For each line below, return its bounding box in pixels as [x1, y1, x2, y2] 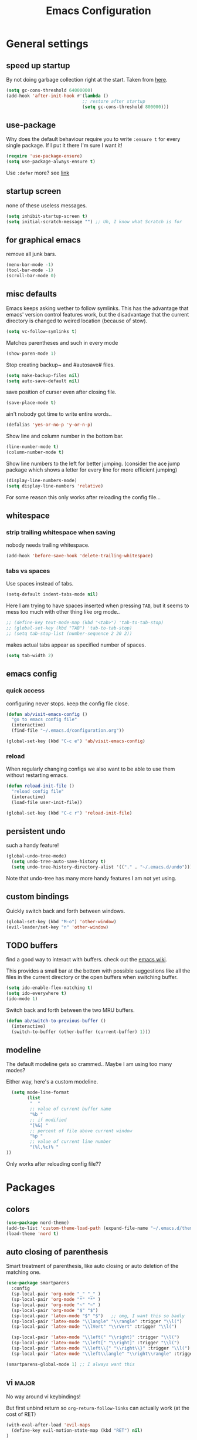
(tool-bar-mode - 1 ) [6, 267, 54, 274]
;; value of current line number [29, 1139, 111, 1145]
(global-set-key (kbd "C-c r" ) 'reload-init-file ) [6, 810, 133, 816]
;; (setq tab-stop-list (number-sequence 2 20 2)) [6, 631, 133, 637]
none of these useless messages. [6, 201, 87, 209]
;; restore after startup [81, 98, 145, 104]
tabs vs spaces [6, 567, 50, 575]
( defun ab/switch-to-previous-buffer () [6, 1018, 107, 1024]
